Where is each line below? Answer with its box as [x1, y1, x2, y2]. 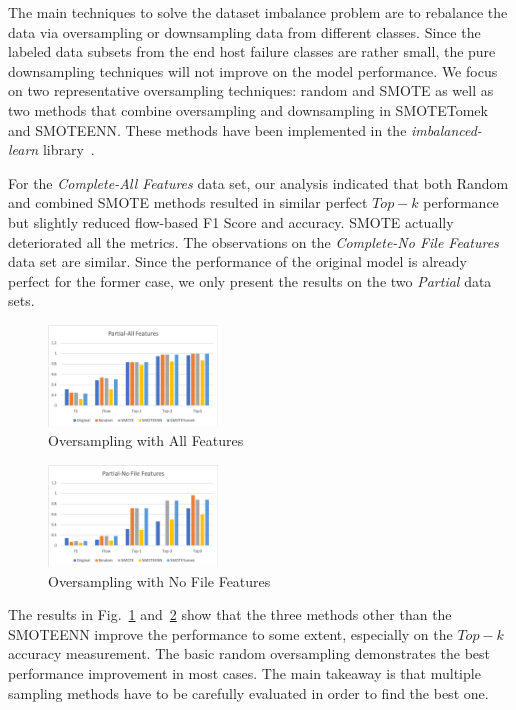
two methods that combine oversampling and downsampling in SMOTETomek [8, 99, 488, 120]
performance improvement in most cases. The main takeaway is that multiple [8, 662, 481, 683]
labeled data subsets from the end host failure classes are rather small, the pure [8, 41, 496, 62]
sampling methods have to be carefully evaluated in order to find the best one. [8, 682, 489, 703]
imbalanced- [411, 119, 482, 140]
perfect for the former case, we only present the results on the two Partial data [8, 270, 492, 291]
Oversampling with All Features [48, 430, 244, 451]
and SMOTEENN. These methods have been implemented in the [8, 119, 407, 140]
